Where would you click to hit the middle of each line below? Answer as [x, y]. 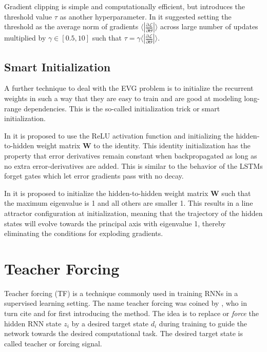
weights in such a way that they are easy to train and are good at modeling [123, 98]
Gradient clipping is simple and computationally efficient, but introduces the [125, 6]
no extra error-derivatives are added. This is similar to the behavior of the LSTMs [133, 165]
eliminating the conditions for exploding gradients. [84, 233]
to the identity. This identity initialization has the [172, 145]
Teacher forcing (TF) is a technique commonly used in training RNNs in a [121, 293]
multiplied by [25, 38]
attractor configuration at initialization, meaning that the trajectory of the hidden [133, 213]
